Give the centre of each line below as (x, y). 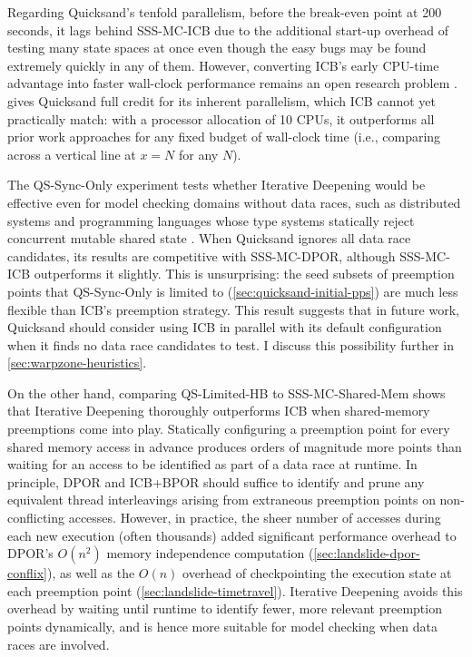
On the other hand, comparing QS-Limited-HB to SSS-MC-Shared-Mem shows (226, 392)
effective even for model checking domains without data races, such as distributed (234, 202)
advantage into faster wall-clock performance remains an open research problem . (232, 83)
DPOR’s (30, 553)
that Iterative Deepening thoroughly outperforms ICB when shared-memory (219, 411)
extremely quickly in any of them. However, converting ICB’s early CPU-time (223, 65)
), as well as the (91, 573)
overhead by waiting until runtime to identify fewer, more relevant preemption (225, 608)
